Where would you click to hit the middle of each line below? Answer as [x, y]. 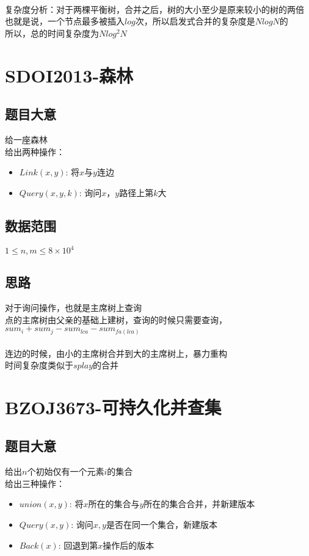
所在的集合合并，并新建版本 [199, 504]
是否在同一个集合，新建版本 [162, 525]
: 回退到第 [78, 545]
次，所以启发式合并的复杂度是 [195, 21]
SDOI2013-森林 [69, 75]
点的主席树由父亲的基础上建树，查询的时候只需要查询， [116, 319]
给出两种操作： [35, 151]
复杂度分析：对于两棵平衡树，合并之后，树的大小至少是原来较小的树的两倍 [154, 9]
